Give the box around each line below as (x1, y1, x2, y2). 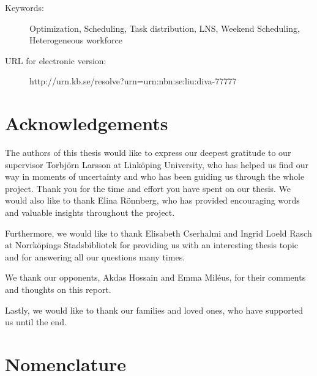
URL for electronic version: (5, 54, 106, 67)
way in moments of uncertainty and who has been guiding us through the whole (5, 170, 305, 183)
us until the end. (5, 315, 67, 328)
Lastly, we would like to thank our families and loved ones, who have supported (5, 303, 304, 316)
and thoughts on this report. (5, 283, 111, 296)
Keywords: (5, 1, 44, 13)
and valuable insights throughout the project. (5, 206, 175, 219)
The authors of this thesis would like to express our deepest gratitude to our (5, 146, 291, 159)
